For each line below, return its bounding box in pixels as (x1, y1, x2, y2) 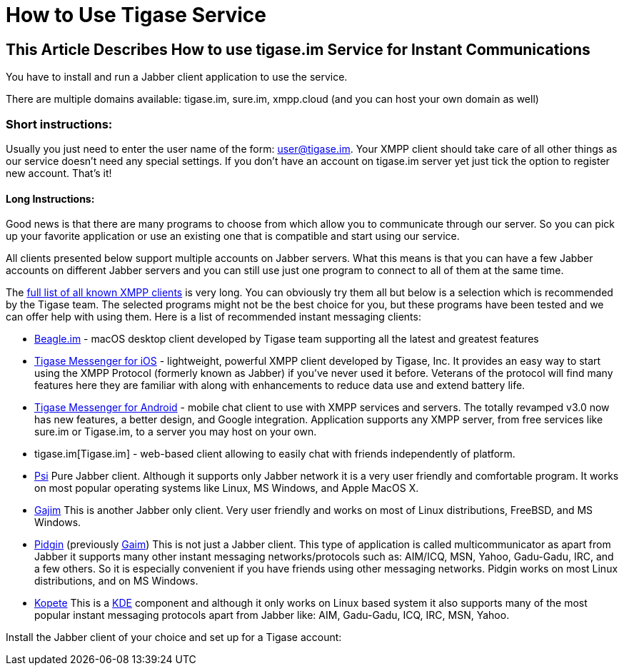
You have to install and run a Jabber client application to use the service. (6, 71, 348, 84)
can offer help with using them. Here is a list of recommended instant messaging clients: (6, 311, 421, 323)
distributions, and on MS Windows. (34, 575, 198, 587)
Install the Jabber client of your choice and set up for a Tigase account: (6, 631, 342, 644)
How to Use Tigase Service (6, 3, 267, 27)
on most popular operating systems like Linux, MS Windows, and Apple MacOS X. (34, 482, 419, 495)
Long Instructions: (6, 192, 95, 205)
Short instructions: (6, 116, 113, 131)
